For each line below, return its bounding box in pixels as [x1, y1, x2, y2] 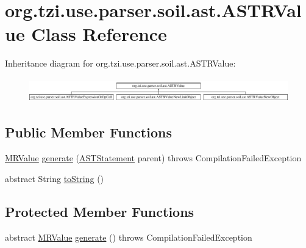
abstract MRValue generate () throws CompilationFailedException [5, 230, 252, 243]
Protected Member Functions [5, 202, 194, 221]
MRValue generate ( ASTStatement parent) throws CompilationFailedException [5, 151, 302, 164]
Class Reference [31, 21, 167, 46]
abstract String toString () [5, 172, 104, 184]
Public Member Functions [5, 123, 172, 142]
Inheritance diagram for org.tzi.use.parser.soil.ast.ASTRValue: [5, 57, 236, 70]
